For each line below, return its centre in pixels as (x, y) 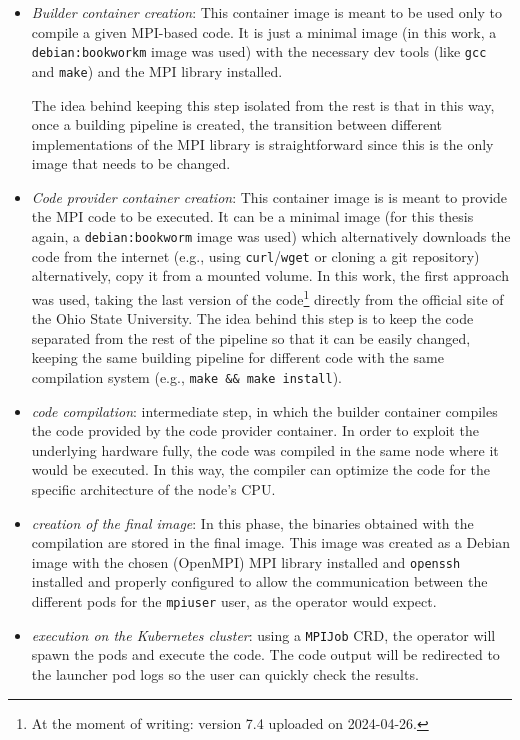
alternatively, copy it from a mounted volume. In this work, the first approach (270, 275)
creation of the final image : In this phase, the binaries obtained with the (252, 522)
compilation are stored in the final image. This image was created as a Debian (270, 542)
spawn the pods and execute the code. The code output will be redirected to (265, 654)
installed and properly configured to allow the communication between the (259, 581)
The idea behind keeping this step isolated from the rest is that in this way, (263, 104)
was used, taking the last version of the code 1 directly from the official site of (267, 297)
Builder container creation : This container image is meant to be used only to (266, 12)
